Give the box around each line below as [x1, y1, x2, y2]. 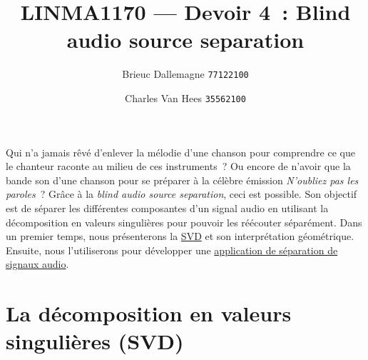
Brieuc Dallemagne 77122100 [122, 66, 249, 81]
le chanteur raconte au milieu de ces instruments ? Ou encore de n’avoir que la [6, 159, 351, 174]
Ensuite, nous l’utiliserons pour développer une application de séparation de [6, 242, 338, 257]
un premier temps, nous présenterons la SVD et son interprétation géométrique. [6, 229, 354, 244]
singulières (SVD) [6, 326, 184, 356]
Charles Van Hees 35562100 [125, 90, 246, 105]
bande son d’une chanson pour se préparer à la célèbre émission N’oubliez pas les [6, 172, 359, 187]
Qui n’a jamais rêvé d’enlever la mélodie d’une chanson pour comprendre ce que [6, 144, 355, 159]
